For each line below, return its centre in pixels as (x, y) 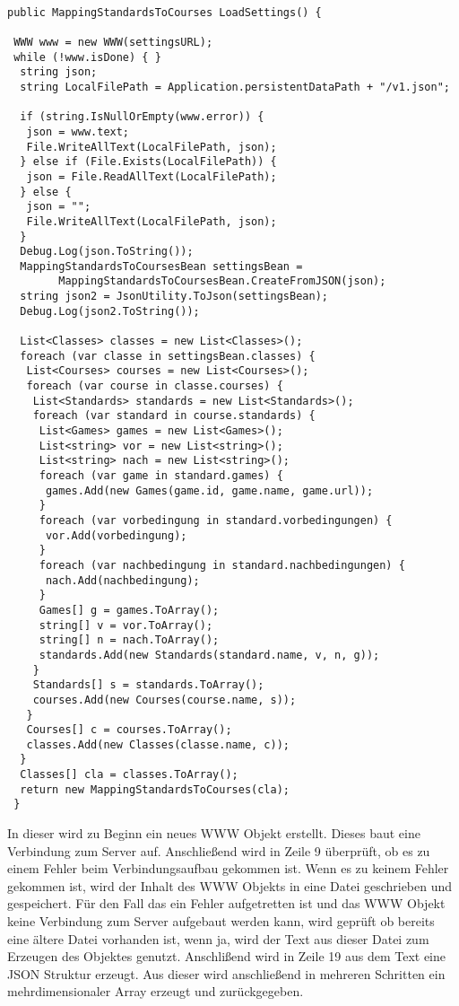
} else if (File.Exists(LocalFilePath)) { (148, 162)
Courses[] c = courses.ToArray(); (129, 730)
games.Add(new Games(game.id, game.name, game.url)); (209, 490)
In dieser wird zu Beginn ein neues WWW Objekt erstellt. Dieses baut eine (214, 833)
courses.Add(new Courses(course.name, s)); (165, 700)
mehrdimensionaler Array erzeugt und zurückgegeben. (156, 991)
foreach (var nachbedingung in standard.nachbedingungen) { (222, 565)
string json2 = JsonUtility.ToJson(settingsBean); (174, 297)
